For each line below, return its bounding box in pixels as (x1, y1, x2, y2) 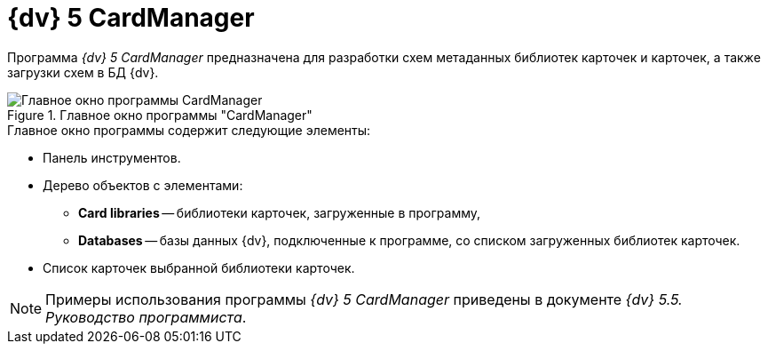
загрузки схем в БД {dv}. (7, 64, 159, 80)
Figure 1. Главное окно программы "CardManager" (7, 107, 313, 123)
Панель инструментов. (43, 149, 181, 165)
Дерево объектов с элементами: (43, 177, 243, 193)
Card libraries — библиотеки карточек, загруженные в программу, (78, 204, 481, 220)
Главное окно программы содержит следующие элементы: (7, 122, 371, 138)
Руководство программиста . (45, 307, 247, 326)
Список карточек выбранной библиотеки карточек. (43, 259, 355, 275)
